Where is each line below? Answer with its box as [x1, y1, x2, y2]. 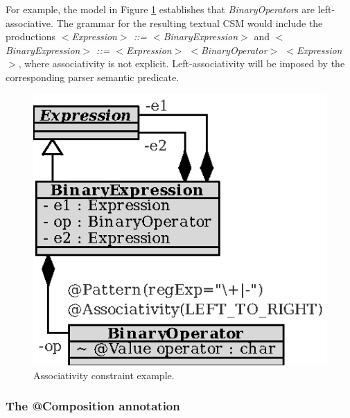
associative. [6, 15, 53, 30]
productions [6, 29, 56, 44]
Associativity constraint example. [33, 367, 175, 382]
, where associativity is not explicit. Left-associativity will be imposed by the [18, 56, 345, 71]
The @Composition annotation [6, 397, 180, 415]
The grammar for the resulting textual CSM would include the [56, 15, 323, 30]
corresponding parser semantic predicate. [6, 69, 180, 84]
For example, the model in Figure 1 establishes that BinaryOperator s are [6, 2, 315, 16]
